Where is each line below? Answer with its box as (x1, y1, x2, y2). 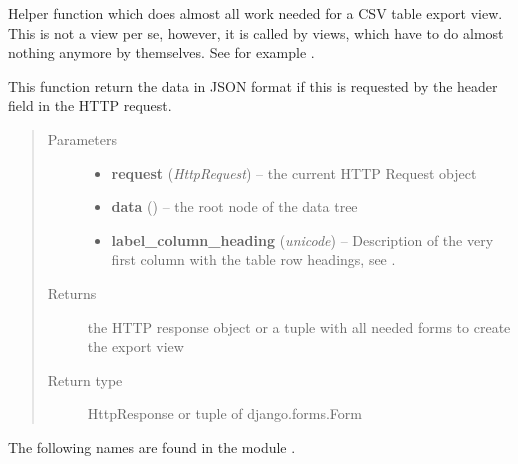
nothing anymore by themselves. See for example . (8, 42, 315, 63)
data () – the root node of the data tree (111, 196, 358, 217)
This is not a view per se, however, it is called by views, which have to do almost (8, 22, 504, 43)
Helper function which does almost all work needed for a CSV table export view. (8, 3, 503, 23)
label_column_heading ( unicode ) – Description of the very (111, 229, 494, 250)
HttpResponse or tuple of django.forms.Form (87, 403, 362, 424)
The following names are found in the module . (8, 436, 296, 457)
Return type (47, 369, 123, 390)
